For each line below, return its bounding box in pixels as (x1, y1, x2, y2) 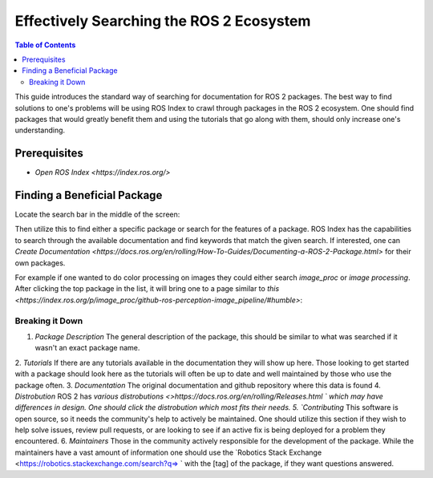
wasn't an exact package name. (34, 343, 140, 353)
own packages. (14, 257, 66, 268)
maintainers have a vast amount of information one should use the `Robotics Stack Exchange (14, 448, 322, 457)
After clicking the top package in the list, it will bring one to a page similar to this (14, 284, 280, 294)
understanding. (14, 125, 66, 136)
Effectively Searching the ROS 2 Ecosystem (14, 12, 311, 30)
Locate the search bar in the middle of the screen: (14, 209, 180, 220)
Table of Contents (14, 40, 76, 50)
